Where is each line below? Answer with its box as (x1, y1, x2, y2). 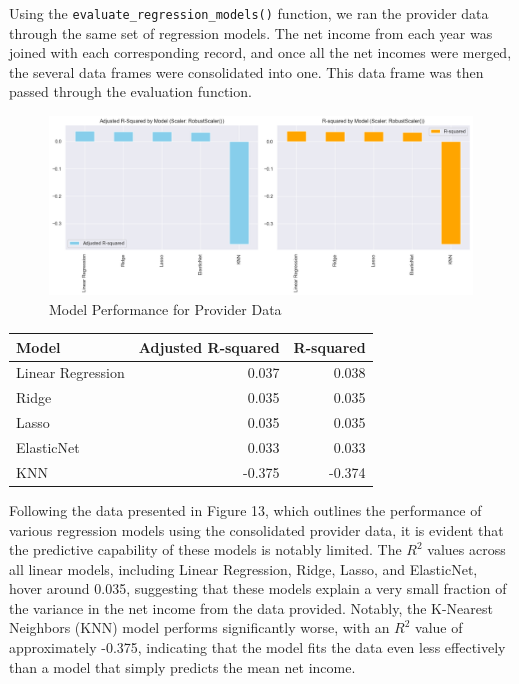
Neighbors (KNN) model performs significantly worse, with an (9, 617, 390, 638)
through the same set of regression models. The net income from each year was (9, 22, 493, 43)
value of (415, 617, 463, 638)
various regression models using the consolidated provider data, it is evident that (9, 519, 504, 540)
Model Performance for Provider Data (49, 298, 282, 319)
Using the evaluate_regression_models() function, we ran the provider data (9, 3, 489, 23)
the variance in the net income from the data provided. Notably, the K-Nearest (9, 597, 494, 618)
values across (427, 539, 506, 560)
